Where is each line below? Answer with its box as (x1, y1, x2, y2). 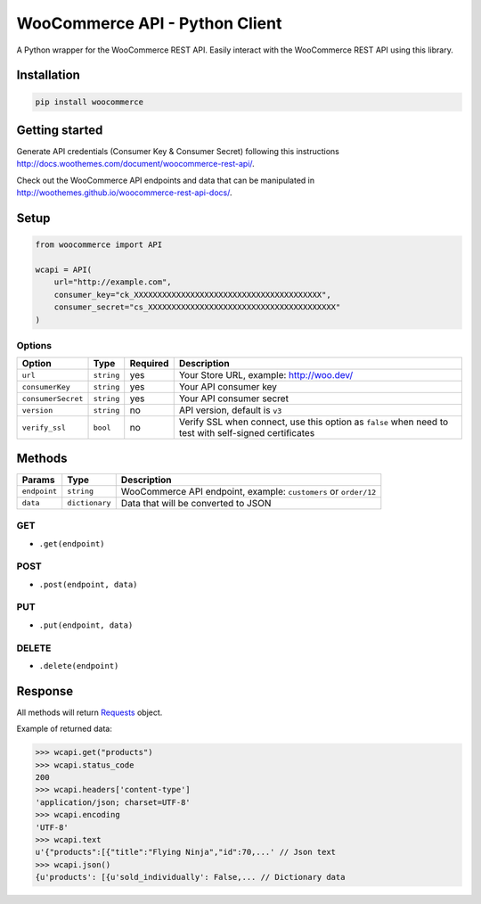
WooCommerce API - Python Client (16, 13, 282, 33)
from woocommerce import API (35, 240, 163, 250)
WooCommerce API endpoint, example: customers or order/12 (120, 485, 377, 497)
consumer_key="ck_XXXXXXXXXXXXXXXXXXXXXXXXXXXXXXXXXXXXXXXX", (53, 290, 331, 300)
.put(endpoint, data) (38, 620, 134, 630)
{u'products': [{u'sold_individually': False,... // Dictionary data (35, 872, 346, 883)
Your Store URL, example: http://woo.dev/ (178, 369, 354, 382)
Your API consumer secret (178, 392, 289, 405)
